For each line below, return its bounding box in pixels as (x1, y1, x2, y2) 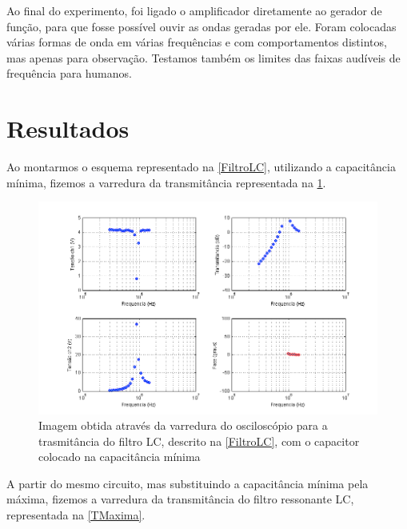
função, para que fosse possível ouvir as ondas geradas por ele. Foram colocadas (6, 18, 397, 34)
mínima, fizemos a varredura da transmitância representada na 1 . (6, 174, 326, 190)
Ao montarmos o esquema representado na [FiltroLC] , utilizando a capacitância (6, 158, 396, 175)
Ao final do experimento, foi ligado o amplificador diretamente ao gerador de (6, 2, 382, 18)
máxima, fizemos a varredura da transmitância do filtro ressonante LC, (6, 491, 354, 507)
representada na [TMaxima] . (6, 507, 146, 523)
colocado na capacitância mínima (38, 448, 201, 465)
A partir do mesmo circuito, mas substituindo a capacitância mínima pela (6, 475, 369, 491)
